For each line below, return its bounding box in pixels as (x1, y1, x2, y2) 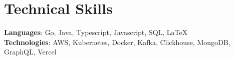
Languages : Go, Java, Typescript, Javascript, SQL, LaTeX (4, 27, 188, 37)
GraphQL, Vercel (4, 46, 57, 57)
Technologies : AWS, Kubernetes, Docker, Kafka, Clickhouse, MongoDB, (4, 36, 230, 47)
